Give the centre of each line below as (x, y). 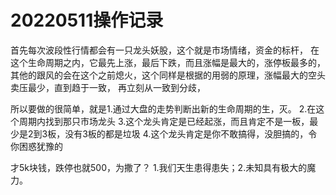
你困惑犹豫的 (36, 146)
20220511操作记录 (87, 20)
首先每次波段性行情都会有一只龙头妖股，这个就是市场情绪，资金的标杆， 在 (165, 50)
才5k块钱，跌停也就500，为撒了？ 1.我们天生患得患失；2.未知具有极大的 (159, 167)
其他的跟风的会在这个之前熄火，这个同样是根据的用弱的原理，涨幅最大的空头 (168, 75)
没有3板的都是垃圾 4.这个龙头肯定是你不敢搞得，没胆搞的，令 (191, 133)
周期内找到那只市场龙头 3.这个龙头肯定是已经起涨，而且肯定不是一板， (164, 121)
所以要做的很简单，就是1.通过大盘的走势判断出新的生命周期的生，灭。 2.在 (163, 108)
